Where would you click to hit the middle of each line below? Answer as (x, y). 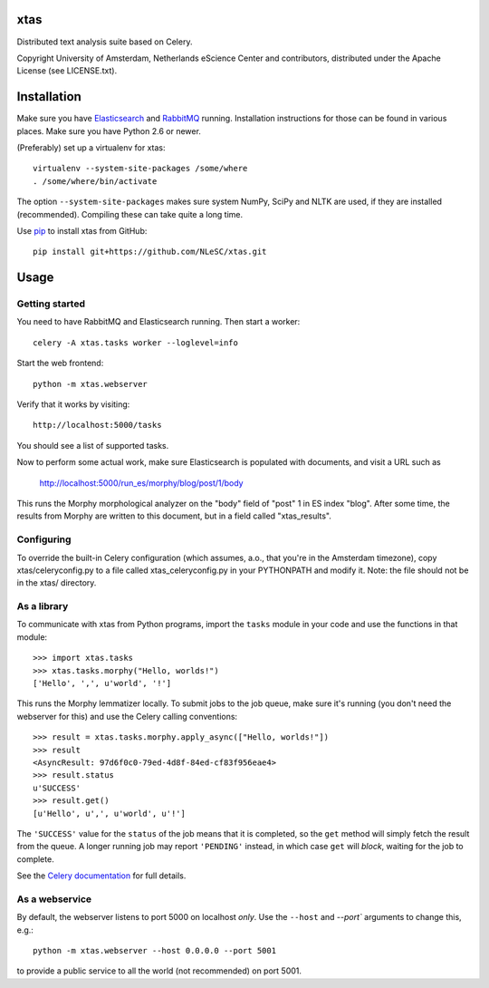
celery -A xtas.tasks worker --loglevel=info (136, 343)
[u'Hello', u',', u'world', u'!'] (109, 813)
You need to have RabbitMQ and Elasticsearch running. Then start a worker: (158, 322)
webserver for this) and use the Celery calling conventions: (127, 716)
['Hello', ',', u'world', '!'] (102, 683)
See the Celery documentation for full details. (101, 876)
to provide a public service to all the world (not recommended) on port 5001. (159, 971)
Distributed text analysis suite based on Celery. (105, 42)
